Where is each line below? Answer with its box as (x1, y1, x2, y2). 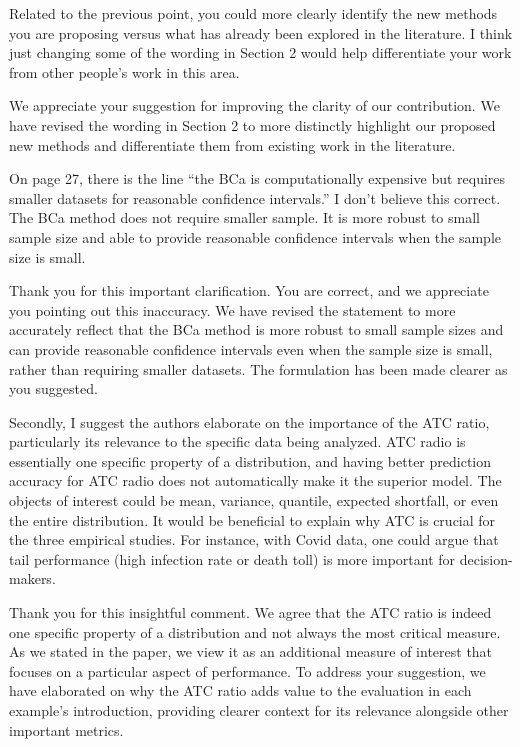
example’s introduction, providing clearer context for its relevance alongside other (9, 700, 509, 720)
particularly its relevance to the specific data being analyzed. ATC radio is (9, 431, 466, 452)
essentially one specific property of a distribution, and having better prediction (9, 450, 492, 471)
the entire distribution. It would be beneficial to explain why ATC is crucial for (9, 509, 496, 530)
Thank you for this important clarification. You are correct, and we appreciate (9, 280, 489, 301)
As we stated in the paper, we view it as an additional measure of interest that (9, 641, 493, 662)
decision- (459, 548, 513, 569)
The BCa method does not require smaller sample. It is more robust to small (9, 207, 480, 228)
